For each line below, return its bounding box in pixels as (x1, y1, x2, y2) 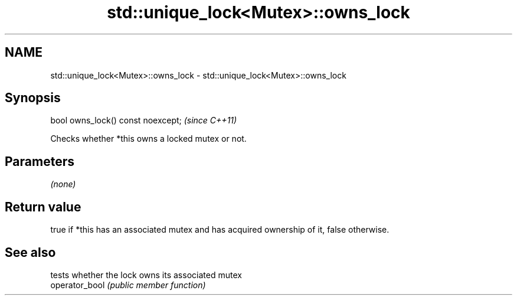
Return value (5, 199, 81, 214)
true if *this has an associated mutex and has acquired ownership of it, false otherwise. (50, 224, 390, 235)
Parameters (5, 154, 74, 169)
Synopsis (5, 90, 61, 106)
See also (5, 244, 56, 260)
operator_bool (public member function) (50, 279, 206, 290)
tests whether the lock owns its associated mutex (50, 269, 242, 280)
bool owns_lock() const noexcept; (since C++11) (50, 115, 237, 126)
